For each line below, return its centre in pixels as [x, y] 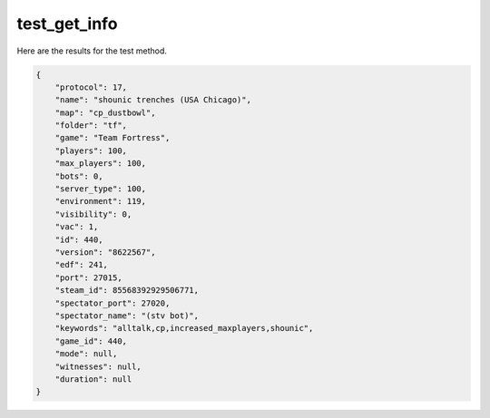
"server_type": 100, [101, 189]
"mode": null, [86, 354]
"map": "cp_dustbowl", [105, 112]
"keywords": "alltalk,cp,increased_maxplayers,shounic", [184, 328]
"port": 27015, [88, 277]
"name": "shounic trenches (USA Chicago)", [153, 100]
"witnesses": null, [98, 366]
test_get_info [67, 24]
